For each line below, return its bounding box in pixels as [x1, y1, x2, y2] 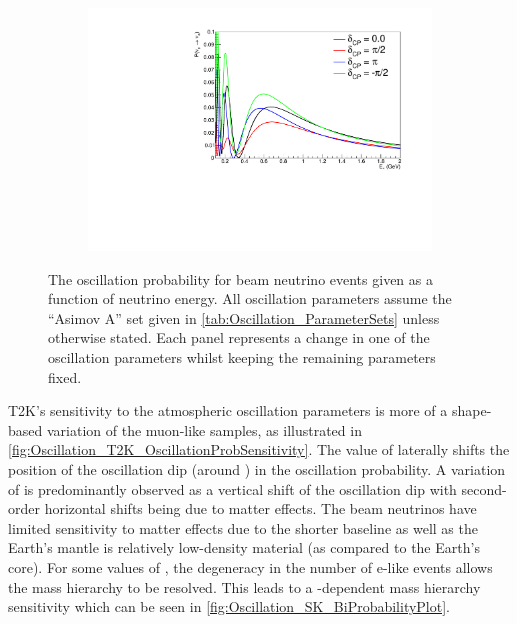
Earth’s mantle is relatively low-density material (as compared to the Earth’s [8, 537, 480, 558]
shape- [451, 400, 492, 421]
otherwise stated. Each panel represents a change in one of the [48, 327, 430, 348]
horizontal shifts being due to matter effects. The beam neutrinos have [44, 498, 477, 519]
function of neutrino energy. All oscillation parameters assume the [48, 288, 452, 309]
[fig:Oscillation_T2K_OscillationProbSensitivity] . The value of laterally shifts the [8, 439, 510, 460]
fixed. [48, 366, 82, 387]
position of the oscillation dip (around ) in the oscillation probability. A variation [8, 459, 506, 480]
